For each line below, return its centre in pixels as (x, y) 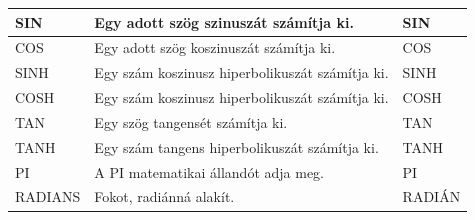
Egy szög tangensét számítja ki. (191, 121)
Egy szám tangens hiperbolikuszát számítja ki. (236, 146)
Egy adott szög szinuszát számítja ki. (224, 21)
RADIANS (48, 196)
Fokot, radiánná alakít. (164, 196)
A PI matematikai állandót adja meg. (209, 171)
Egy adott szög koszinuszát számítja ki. (215, 47)
